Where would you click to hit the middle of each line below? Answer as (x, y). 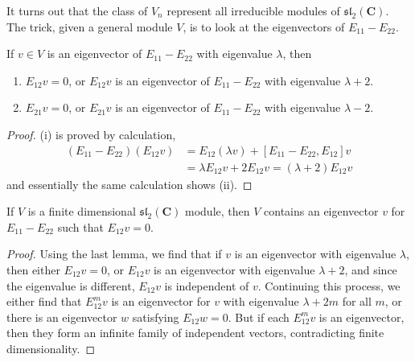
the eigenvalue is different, (71, 285)
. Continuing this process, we (329, 285)
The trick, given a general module (90, 26)
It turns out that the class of (77, 10)
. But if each (259, 317)
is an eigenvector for (161, 301)
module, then (218, 211)
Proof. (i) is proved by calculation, (91, 134)
